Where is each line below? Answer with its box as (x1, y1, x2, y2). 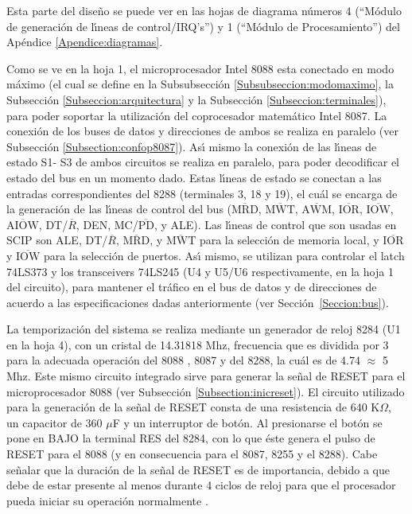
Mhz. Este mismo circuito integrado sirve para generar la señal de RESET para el (6, 368, 406, 384)
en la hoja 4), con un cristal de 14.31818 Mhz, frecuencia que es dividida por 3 (6, 336, 389, 352)
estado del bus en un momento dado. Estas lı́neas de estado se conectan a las (6, 169, 382, 185)
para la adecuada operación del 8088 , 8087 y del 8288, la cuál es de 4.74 (6, 352, 361, 368)
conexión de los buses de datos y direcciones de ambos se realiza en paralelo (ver (6, 123, 398, 139)
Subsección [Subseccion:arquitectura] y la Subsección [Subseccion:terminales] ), (6, 91, 387, 107)
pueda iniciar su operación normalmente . (6, 492, 208, 508)
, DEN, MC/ (76, 216, 138, 232)
